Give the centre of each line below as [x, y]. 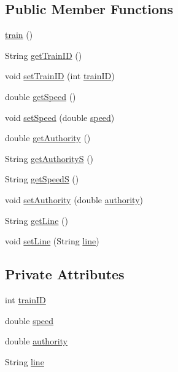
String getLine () [37, 220]
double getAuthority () [48, 138]
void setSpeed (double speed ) [60, 117]
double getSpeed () [41, 96]
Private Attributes [65, 274]
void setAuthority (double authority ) [74, 199]
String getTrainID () [44, 55]
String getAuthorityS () [49, 158]
